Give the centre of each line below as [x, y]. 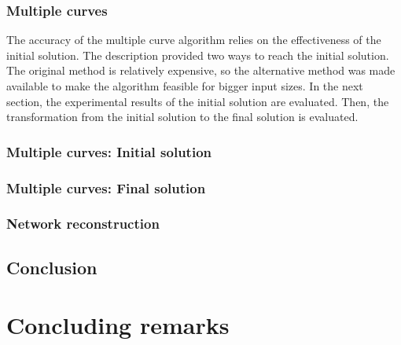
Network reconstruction [83, 224]
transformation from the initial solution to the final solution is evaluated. [182, 117]
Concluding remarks [118, 325]
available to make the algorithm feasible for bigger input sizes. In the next [185, 86]
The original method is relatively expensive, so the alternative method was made [201, 70]
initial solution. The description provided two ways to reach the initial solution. [198, 55]
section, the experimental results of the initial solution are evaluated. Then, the [198, 101]
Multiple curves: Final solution [106, 187]
